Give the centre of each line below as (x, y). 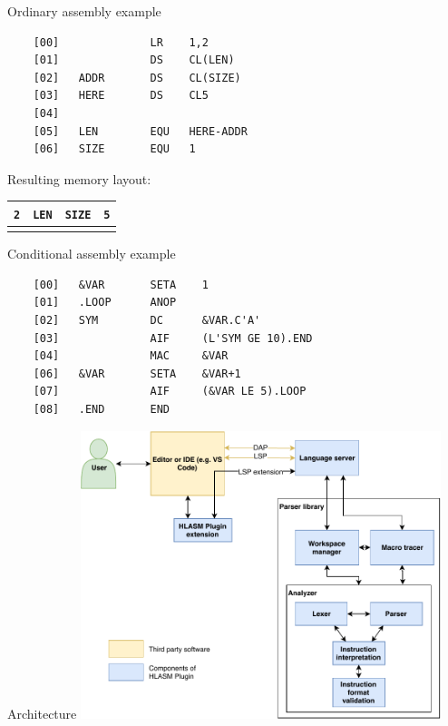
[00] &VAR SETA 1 (121, 285)
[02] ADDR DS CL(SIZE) (137, 78)
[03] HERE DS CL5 (121, 96)
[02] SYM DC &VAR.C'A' (147, 321)
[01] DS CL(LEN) (134, 60)
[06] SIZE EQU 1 (114, 149)
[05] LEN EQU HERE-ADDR (140, 131)
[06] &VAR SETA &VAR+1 (137, 373)
